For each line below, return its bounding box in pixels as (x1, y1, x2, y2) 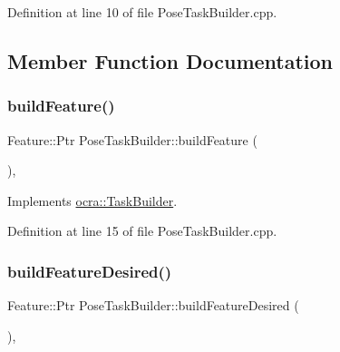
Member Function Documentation (7, 46, 334, 74)
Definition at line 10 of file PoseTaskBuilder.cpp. (7, 3, 277, 21)
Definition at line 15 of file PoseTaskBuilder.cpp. (7, 221, 277, 240)
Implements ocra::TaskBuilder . (7, 191, 178, 210)
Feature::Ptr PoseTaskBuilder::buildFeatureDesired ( (7, 296, 299, 315)
